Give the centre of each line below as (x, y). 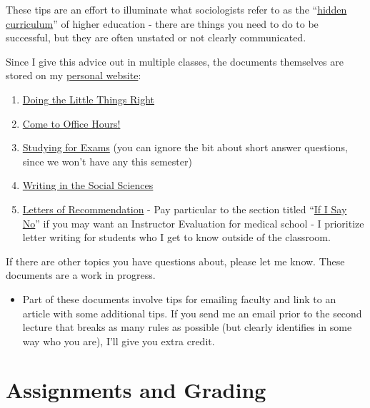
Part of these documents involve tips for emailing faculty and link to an (179, 299)
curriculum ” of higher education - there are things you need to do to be (162, 23)
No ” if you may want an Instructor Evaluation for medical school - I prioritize (193, 223)
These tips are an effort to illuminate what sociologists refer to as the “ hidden (176, 9)
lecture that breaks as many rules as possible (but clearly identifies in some (187, 327)
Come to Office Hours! (71, 123)
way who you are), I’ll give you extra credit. (119, 341)
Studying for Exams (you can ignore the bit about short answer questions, (185, 147)
